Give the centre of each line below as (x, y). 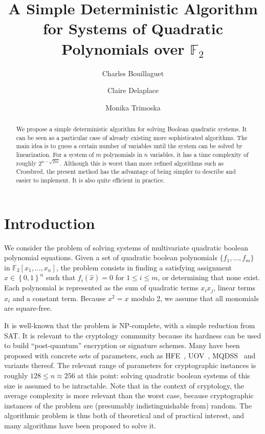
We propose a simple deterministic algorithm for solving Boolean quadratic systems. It (131, 129)
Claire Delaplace (133, 90)
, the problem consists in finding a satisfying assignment (144, 267)
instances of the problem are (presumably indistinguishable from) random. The (128, 405)
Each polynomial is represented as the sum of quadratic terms (101, 288)
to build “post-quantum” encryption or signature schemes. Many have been (122, 345)
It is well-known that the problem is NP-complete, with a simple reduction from (130, 325)
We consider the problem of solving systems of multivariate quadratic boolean (126, 247)
